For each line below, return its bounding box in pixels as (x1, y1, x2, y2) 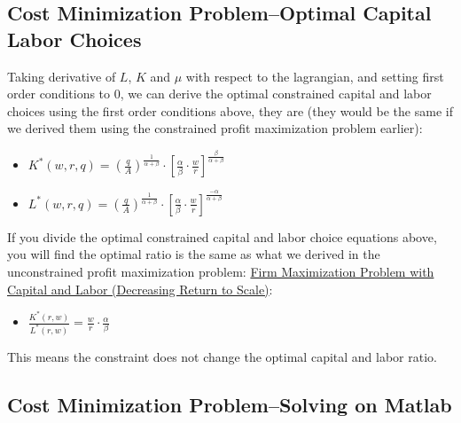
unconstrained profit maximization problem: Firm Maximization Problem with (7, 262, 434, 281)
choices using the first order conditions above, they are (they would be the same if (7, 101, 453, 120)
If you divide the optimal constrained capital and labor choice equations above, (7, 227, 437, 246)
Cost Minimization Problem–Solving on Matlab (7, 391, 452, 419)
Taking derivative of (7, 67, 116, 85)
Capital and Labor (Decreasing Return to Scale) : (7, 279, 273, 298)
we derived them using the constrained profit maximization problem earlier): (7, 119, 423, 137)
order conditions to (7, 84, 111, 103)
